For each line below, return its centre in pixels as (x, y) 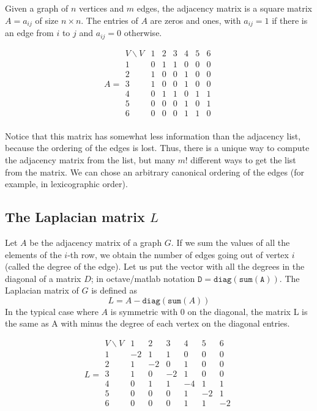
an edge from (29, 33)
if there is (290, 20)
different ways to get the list (243, 159)
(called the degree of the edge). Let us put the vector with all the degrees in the (155, 266)
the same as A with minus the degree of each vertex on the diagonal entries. (147, 323)
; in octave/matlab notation (143, 278)
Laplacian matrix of (42, 290)
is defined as (114, 290)
